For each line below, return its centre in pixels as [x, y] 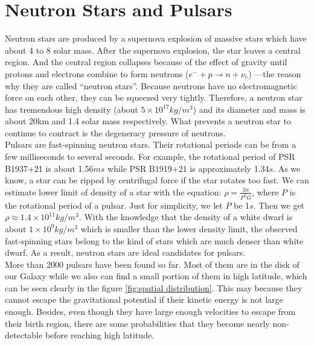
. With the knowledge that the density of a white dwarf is [186, 217]
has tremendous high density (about [72, 109]
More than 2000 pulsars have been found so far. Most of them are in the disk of [152, 264]
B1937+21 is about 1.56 [49, 168]
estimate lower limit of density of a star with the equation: [113, 191]
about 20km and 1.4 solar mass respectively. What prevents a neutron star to [148, 121]
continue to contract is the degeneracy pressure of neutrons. [115, 132]
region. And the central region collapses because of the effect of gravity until [146, 62]
